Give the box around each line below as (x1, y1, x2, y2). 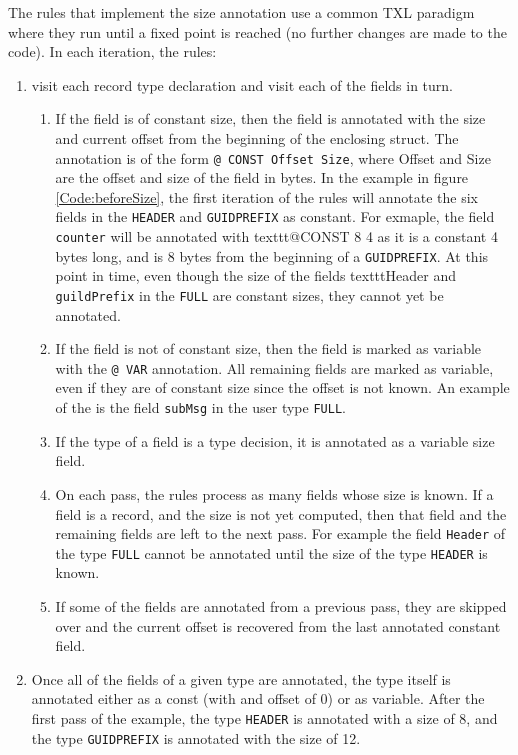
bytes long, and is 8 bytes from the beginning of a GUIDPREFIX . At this (55, 245, 489, 266)
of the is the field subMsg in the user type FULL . (55, 397, 346, 418)
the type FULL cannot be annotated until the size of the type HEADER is (55, 542, 488, 563)
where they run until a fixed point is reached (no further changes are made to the (8, 21, 507, 42)
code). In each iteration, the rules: (8, 41, 217, 62)
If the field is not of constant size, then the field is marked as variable (55, 338, 482, 359)
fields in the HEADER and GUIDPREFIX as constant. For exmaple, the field (55, 206, 495, 227)
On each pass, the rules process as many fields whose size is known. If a (55, 483, 494, 504)
